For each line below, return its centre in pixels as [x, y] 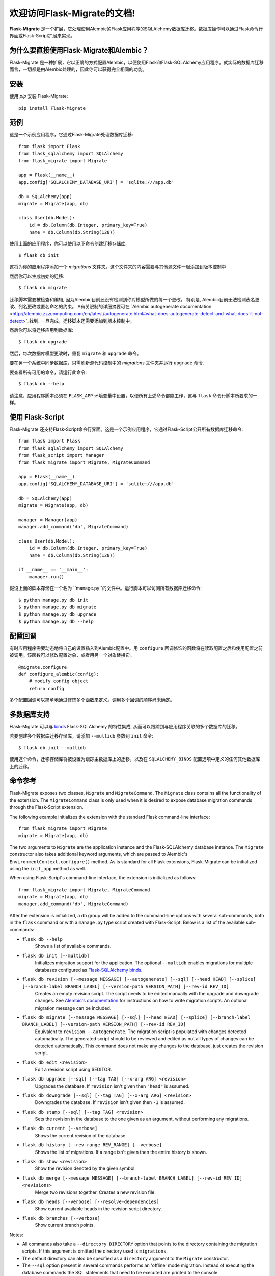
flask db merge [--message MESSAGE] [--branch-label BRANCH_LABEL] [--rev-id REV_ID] [132, 1178]
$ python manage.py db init [53, 600]
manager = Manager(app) [48, 520]
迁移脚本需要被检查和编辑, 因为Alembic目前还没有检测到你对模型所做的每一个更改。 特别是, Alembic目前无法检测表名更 [134, 299]
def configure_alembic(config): [59, 674]
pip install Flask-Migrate [52, 108]
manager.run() [47, 576]
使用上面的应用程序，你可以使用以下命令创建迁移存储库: [68, 243]
